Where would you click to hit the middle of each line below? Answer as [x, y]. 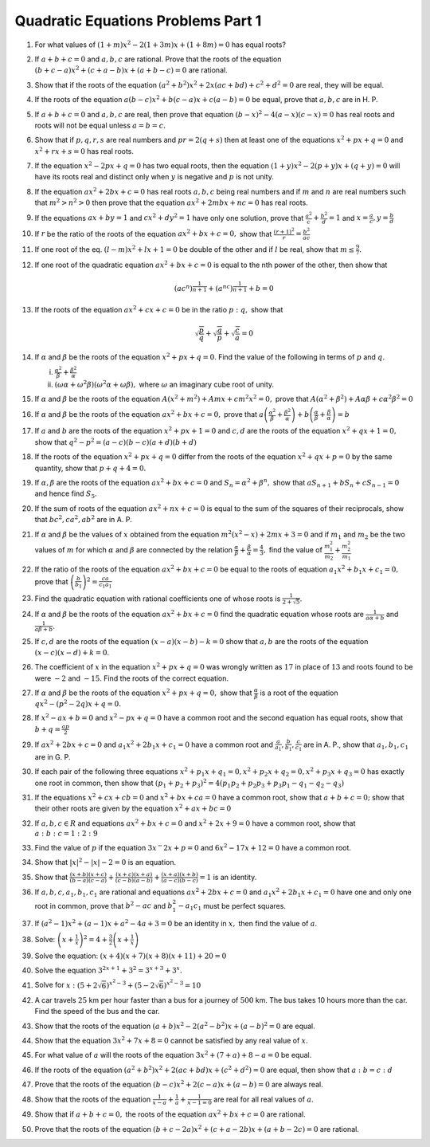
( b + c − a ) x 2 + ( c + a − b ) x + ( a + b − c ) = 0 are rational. [131, 70]
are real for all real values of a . [264, 1099]
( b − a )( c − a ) [88, 881]
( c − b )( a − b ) [134, 881]
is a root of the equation [299, 693]
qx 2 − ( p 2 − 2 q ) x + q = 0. [78, 703]
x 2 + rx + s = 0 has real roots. [84, 151]
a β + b [44, 630]
